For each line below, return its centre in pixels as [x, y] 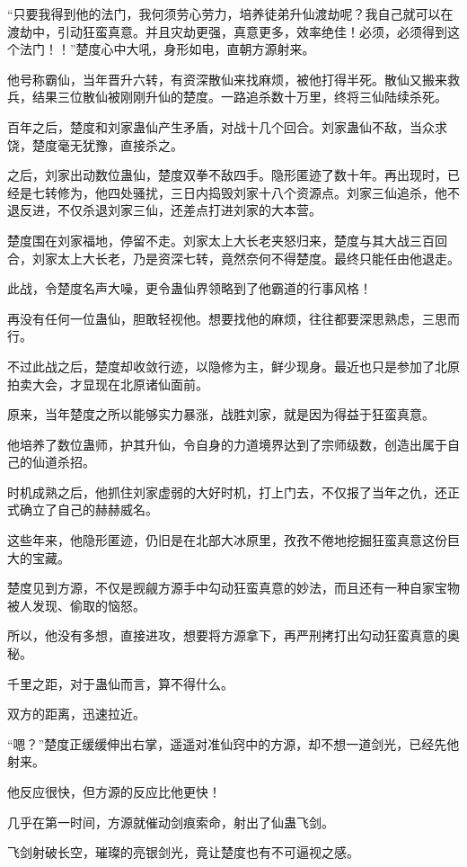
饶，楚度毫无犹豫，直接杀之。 [95, 144]
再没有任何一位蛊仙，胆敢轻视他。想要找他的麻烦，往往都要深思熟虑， [215, 318]
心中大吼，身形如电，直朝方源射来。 [208, 49]
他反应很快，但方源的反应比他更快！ [114, 791]
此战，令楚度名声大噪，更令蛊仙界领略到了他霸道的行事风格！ [189, 288]
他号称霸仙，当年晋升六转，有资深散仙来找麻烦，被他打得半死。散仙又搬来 [227, 79]
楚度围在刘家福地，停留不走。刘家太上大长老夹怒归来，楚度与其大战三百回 [227, 240]
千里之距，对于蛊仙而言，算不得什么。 [120, 683]
